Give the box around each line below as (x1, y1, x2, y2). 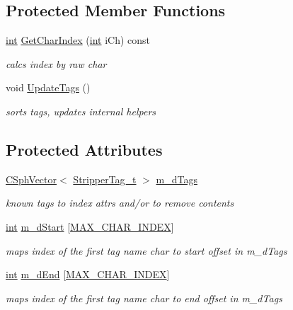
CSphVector (6, 171, 57, 186)
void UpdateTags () (6, 80, 91, 95)
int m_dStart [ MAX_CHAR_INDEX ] (6, 219, 174, 234)
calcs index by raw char (6, 56, 107, 71)
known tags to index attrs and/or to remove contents (6, 195, 234, 210)
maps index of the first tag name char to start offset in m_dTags (6, 243, 287, 258)
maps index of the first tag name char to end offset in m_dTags (6, 290, 282, 305)
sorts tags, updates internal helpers (6, 103, 156, 118)
